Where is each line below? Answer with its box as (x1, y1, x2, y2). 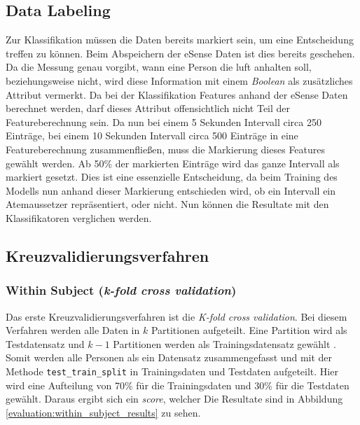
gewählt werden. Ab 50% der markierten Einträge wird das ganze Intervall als (6, 155, 340, 170)
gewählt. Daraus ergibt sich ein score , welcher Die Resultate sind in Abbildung (6, 391, 343, 406)
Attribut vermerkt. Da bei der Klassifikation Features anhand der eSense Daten (6, 87, 348, 102)
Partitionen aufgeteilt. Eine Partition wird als (151, 323, 347, 337)
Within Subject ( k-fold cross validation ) (6, 281, 237, 299)
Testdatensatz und (6, 336, 85, 351)
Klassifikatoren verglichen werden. (6, 210, 152, 225)
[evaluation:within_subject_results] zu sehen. (6, 405, 201, 419)
